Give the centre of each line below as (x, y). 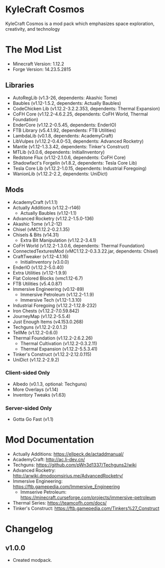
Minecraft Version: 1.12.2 (38, 64)
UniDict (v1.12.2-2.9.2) (36, 359)
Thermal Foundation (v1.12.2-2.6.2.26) (53, 338)
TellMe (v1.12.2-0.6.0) (35, 332)
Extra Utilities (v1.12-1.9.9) (40, 272)
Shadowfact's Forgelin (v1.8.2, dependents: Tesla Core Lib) (75, 163)
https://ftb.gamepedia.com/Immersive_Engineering (66, 487)
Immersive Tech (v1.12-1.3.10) (51, 300)
